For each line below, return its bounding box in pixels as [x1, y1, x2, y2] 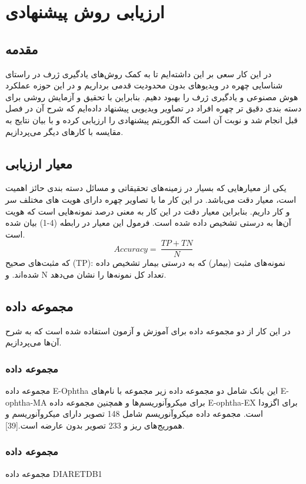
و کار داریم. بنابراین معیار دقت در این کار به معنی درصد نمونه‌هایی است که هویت [5, 205, 290, 217]
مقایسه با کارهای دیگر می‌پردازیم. [5, 125, 124, 137]
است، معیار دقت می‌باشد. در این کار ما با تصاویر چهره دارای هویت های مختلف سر [5, 193, 297, 205]
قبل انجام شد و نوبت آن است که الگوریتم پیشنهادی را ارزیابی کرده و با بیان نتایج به [5, 113, 298, 126]
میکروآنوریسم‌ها [132, 396, 187, 408]
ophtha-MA [5, 396, 47, 408]
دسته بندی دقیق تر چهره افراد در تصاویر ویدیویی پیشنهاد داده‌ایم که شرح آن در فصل [5, 102, 302, 114]
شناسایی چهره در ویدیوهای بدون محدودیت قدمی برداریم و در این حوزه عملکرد [5, 79, 283, 91]
